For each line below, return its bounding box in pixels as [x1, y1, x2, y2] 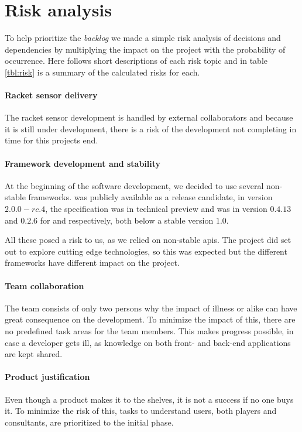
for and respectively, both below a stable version [40, 214, 214, 226]
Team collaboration [5, 279, 84, 292]
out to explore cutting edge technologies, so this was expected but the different [5, 245, 287, 257]
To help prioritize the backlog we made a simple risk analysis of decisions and [5, 32, 281, 44]
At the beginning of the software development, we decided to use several [5, 179, 264, 191]
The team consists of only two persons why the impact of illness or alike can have [5, 301, 297, 314]
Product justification [5, 371, 90, 383]
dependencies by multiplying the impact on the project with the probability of [5, 43, 286, 55]
